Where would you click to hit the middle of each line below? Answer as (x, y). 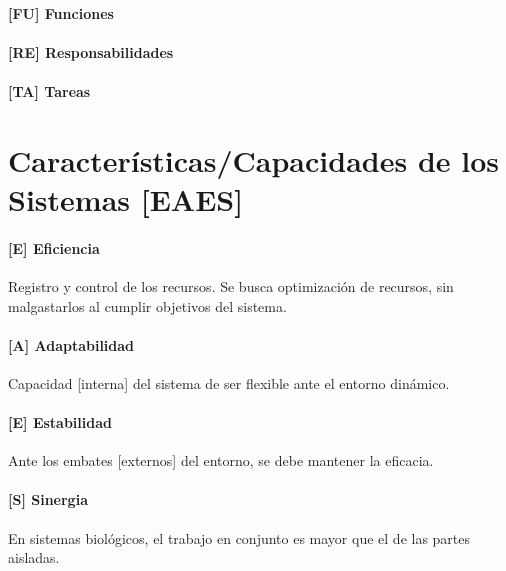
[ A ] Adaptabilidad (71, 344)
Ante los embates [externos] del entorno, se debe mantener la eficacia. (221, 460)
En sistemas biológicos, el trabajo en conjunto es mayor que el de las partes (239, 537)
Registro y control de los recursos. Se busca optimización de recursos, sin (231, 285)
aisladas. (34, 557)
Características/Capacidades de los (254, 159)
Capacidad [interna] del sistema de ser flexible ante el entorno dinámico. (229, 382)
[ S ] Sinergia (48, 499)
